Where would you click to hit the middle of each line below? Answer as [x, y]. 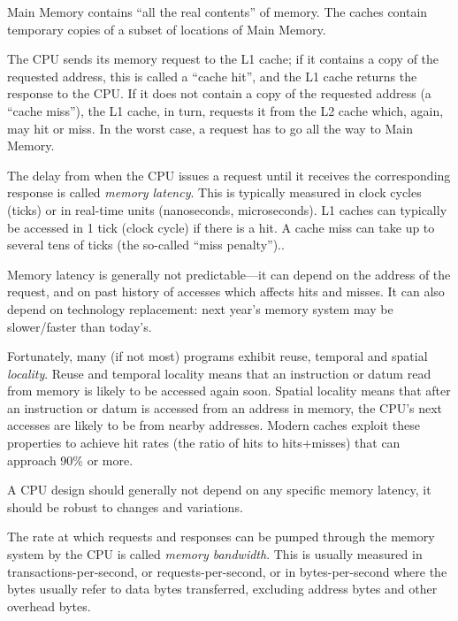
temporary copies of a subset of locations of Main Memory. [167, 29]
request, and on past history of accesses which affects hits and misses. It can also [226, 291]
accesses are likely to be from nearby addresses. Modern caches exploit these [214, 425]
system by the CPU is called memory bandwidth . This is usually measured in [215, 554]
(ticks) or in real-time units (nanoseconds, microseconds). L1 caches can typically [227, 209]
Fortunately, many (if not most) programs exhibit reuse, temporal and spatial [218, 356]
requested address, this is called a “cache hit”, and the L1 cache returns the [212, 76]
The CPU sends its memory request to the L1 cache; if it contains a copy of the [223, 59]
